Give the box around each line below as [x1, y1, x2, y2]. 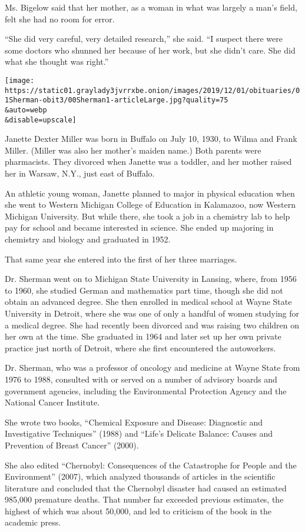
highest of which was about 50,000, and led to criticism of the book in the [5, 504, 271, 517]
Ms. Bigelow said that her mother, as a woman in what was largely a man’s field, [5, 1, 297, 13]
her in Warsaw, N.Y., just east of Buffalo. [5, 167, 155, 179]
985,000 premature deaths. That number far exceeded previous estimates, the [5, 493, 284, 506]
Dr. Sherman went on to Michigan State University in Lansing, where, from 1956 [5, 272, 297, 285]
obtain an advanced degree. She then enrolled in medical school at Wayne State [5, 295, 292, 308]
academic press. [5, 516, 61, 528]
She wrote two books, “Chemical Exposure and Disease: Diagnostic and [5, 415, 263, 428]
